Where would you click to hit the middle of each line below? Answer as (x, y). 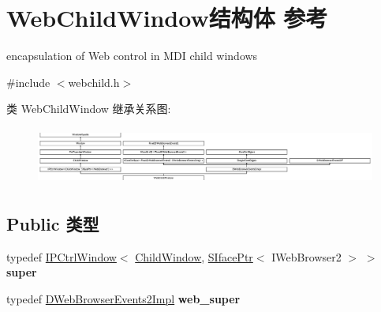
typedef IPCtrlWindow (62, 256)
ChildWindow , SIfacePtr (194, 256)
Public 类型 (53, 224)
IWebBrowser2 (306, 256)
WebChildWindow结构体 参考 (167, 18)
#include (28, 82)
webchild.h (94, 82)
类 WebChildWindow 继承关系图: (89, 109)
